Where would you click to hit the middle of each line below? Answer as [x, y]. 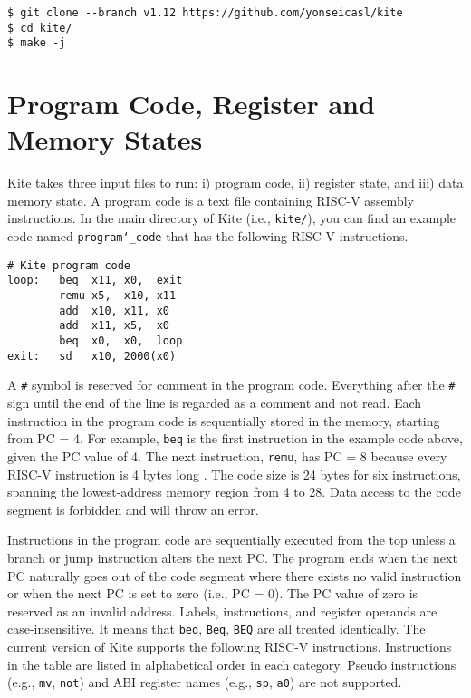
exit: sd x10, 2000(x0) [92, 356]
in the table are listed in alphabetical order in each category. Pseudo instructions [232, 664]
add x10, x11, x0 [114, 310]
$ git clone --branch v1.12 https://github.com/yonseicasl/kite [205, 13]
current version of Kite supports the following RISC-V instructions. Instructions [230, 646]
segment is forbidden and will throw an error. [133, 509]
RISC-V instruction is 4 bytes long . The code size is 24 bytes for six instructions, [234, 474]
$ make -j [37, 43]
